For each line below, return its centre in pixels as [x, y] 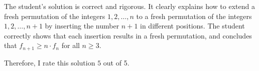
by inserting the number [82, 26]
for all [71, 45]
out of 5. [116, 62]
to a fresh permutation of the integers [194, 16]
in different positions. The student [192, 26]
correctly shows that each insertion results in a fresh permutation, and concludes [128, 35]
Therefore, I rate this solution [50, 62]
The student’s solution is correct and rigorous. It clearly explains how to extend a [129, 6]
